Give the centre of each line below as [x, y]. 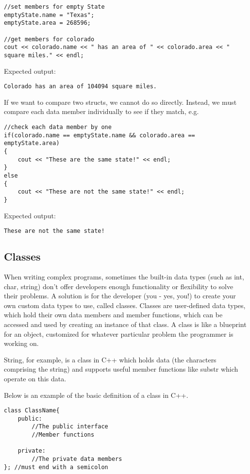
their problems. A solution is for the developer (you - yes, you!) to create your [120, 296]
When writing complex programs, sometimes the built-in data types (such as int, [124, 277]
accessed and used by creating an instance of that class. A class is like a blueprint [125, 324]
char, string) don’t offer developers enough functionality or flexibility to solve [119, 286]
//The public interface [70, 427]
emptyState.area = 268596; [47, 23]
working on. [21, 343]
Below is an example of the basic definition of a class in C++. [96, 395]
